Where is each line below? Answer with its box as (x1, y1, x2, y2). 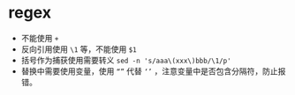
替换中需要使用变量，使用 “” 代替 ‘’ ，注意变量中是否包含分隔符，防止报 (20, 65, 286, 77)
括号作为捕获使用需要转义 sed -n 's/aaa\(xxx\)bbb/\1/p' (20, 55, 231, 65)
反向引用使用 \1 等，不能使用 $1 (20, 43, 138, 55)
